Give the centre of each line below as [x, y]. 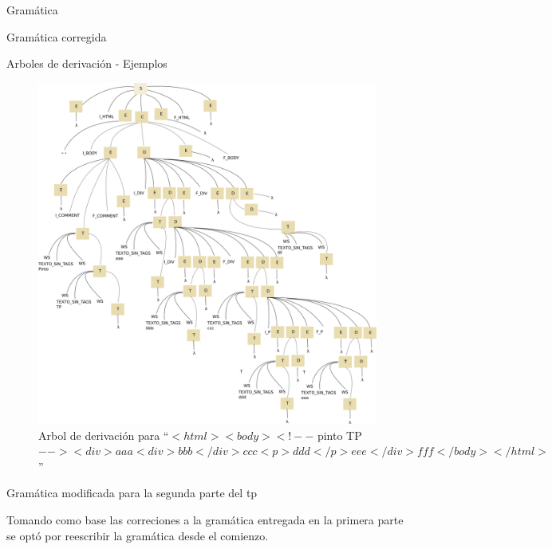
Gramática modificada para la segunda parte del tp [132, 493]
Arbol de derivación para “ [104, 435]
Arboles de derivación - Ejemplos [87, 63]
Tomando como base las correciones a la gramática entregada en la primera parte [205, 519]
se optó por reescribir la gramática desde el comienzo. [138, 535]
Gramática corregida [57, 36]
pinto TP [339, 435]
